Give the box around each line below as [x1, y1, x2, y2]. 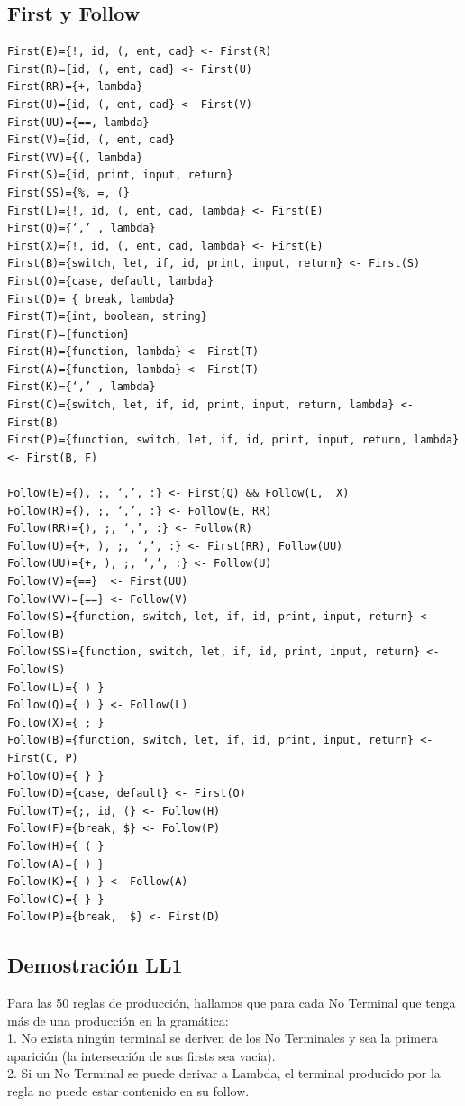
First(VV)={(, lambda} [7, 151, 143, 164]
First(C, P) [7, 751, 78, 764]
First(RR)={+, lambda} [7, 80, 143, 94]
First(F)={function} [7, 327, 131, 341]
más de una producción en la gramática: [7, 1010, 229, 1029]
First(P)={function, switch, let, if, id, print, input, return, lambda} [7, 434, 460, 447]
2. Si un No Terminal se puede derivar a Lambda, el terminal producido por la [7, 1064, 441, 1083]
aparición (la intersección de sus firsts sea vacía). [7, 1046, 276, 1065]
